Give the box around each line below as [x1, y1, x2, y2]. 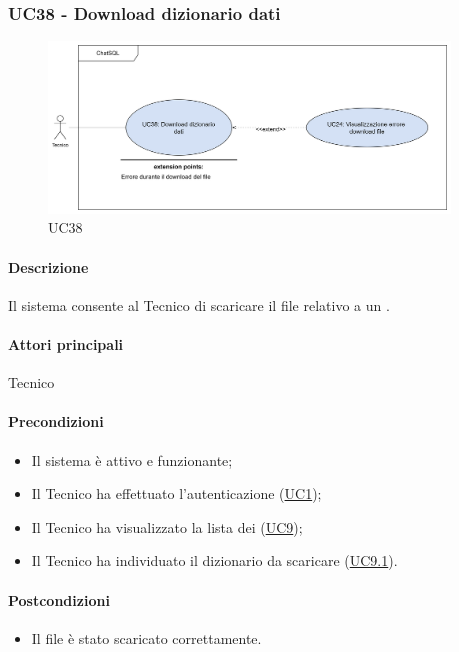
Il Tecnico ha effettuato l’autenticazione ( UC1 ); [31, 483, 322, 504]
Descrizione [8, 256, 89, 277]
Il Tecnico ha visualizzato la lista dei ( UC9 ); [31, 516, 303, 537]
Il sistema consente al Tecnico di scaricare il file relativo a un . [8, 294, 390, 315]
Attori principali [8, 334, 124, 355]
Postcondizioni [8, 589, 110, 610]
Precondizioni [8, 411, 104, 432]
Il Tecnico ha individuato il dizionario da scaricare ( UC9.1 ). [31, 550, 398, 571]
